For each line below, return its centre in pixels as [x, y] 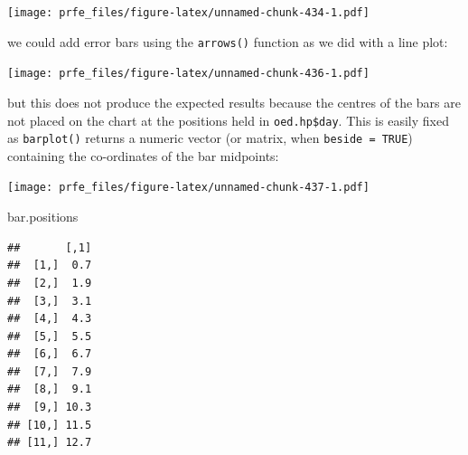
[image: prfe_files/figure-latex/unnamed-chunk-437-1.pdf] [188, 188]
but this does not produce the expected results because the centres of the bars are [234, 102]
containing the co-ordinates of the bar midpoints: [143, 155]
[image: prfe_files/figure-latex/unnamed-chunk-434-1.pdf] [188, 13]
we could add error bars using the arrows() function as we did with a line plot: [228, 41]
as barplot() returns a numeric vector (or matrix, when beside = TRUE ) [210, 138]
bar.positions [43, 217]
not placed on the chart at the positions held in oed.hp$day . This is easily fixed [228, 120]
